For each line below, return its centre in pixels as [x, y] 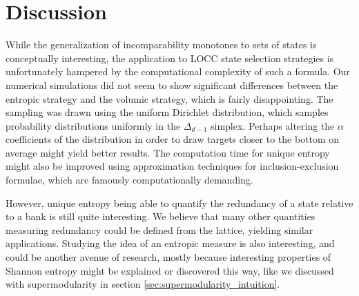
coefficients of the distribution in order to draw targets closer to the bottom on [173, 139]
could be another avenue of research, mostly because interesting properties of [168, 257]
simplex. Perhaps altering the [272, 125]
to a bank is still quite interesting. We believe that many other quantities [161, 216]
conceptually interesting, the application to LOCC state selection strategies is [170, 58]
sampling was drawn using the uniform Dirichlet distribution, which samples [167, 112]
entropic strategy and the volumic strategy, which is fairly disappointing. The [169, 98]
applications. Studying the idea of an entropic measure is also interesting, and [170, 243]
